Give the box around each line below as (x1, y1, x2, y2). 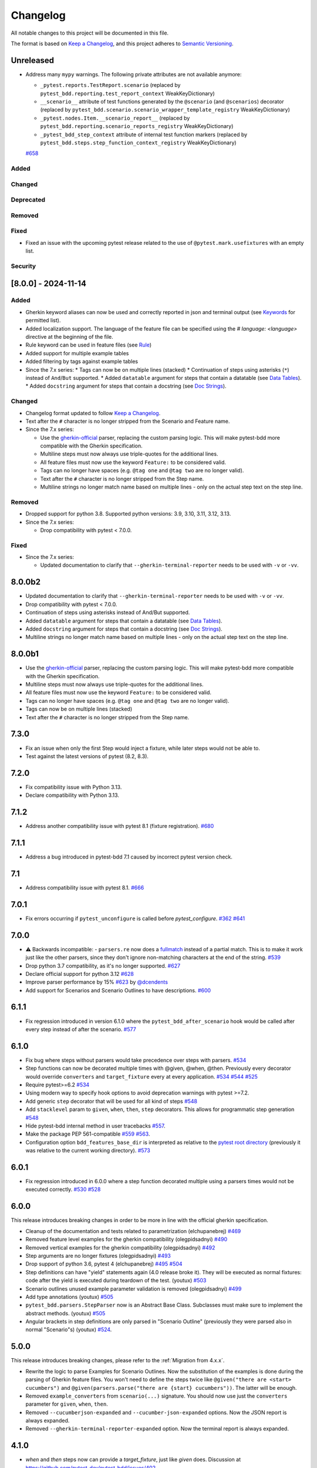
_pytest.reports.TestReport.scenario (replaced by (40, 82, 181, 89)
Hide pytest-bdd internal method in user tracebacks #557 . (25, 1122, 166, 1129)
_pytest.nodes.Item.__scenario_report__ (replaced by (40, 115, 190, 122)
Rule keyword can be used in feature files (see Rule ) (25, 341, 152, 349)
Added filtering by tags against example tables (25, 358, 138, 365)
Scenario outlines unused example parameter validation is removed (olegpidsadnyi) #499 (25, 1285, 242, 1292)
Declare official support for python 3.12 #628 (25, 970, 134, 977)
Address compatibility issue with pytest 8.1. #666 (25, 884, 144, 891)
